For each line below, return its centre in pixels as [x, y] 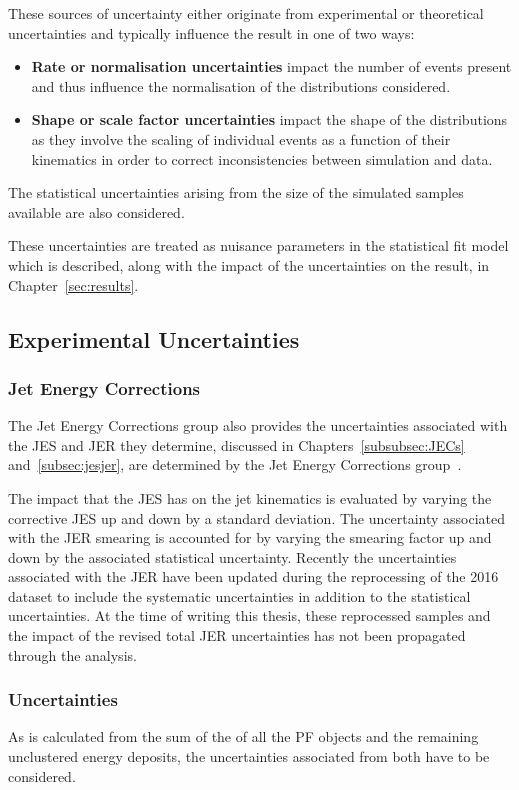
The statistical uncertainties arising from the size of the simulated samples [236, 192]
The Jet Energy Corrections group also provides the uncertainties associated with [258, 425]
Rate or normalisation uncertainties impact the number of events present [271, 66]
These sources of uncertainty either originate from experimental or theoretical [246, 13]
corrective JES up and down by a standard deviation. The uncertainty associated [257, 517]
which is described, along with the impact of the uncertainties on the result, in [249, 264]
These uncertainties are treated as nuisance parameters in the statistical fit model [258, 245]
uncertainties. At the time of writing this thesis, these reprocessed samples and [249, 615]
